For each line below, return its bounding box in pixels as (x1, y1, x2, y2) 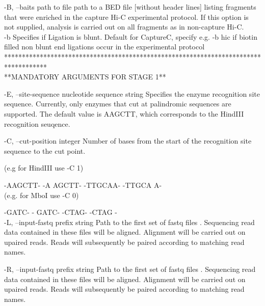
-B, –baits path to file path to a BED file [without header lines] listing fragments (4, 2, 256, 12)
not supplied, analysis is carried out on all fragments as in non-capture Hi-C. (4, 21, 244, 32)
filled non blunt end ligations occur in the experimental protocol (4, 41, 205, 52)
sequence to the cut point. (4, 145, 86, 156)
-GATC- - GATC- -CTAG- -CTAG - (4, 207, 117, 217)
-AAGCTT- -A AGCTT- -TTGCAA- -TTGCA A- (4, 179, 162, 190)
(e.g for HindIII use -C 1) (4, 162, 84, 173)
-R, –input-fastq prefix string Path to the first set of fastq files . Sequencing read (4, 264, 256, 274)
